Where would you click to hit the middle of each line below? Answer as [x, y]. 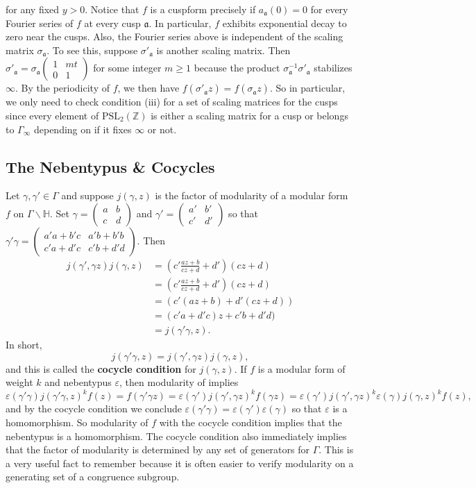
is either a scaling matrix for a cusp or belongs [249, 115]
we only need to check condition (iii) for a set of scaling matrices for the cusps [172, 102]
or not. [162, 129]
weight [19, 382]
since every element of [52, 115]
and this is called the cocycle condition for [101, 368]
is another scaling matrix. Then [223, 50]
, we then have [148, 88]
